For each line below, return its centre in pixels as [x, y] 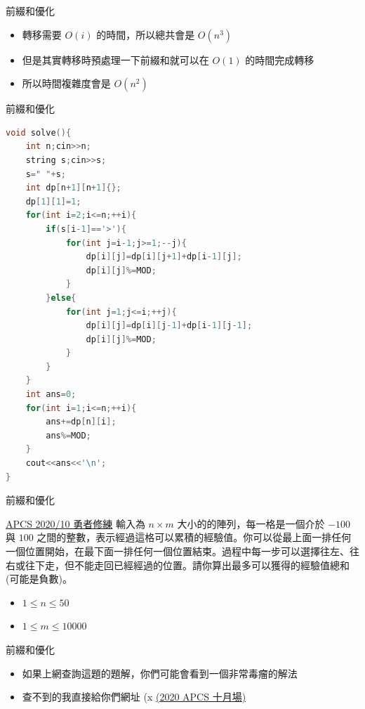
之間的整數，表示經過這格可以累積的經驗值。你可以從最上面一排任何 [194, 537]
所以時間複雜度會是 [66, 83]
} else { [61, 298]
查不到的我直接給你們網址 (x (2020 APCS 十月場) [134, 697]
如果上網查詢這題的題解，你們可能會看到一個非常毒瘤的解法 [160, 673]
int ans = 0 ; [51, 395]
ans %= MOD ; [68, 435]
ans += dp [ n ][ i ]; [81, 422]
